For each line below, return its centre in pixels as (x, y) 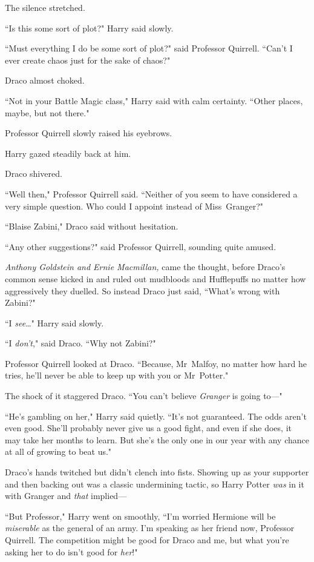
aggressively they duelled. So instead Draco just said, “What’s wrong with (142, 290)
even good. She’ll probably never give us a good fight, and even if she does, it (148, 428)
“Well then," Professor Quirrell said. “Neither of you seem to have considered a (151, 193)
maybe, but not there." (47, 112)
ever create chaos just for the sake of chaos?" (88, 60)
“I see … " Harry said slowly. (54, 322)
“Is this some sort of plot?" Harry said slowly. (89, 28)
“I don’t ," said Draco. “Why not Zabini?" (80, 343)
